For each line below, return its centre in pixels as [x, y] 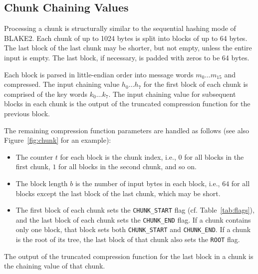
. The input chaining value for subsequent [172, 94]
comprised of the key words [46, 94]
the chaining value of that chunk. [55, 266]
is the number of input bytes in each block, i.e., [147, 183]
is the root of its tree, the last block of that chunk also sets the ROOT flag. [128, 239]
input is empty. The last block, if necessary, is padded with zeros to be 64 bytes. [127, 57]
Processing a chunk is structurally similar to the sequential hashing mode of [120, 28]
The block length [42, 183]
